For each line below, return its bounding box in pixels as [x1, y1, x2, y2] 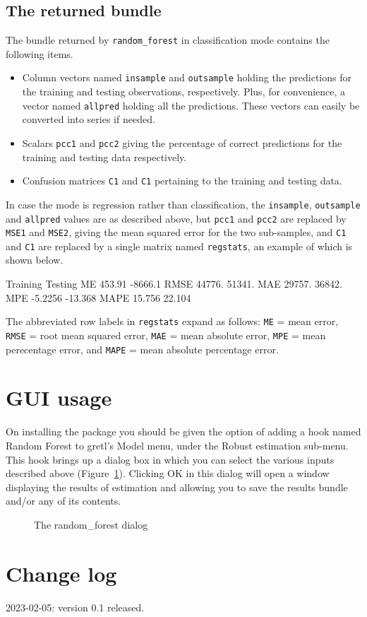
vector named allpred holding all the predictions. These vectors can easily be [22, 98, 360, 112]
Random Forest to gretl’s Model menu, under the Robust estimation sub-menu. [6, 437, 349, 452]
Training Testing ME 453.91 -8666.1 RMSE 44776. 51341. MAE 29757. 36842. [6, 276, 342, 291]
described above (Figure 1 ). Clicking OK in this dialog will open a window [6, 466, 330, 481]
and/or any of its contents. [6, 493, 121, 508]
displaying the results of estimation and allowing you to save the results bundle [6, 479, 348, 494]
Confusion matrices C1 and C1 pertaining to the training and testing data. [22, 173, 342, 188]
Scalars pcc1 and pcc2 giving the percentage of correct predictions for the [22, 135, 342, 150]
